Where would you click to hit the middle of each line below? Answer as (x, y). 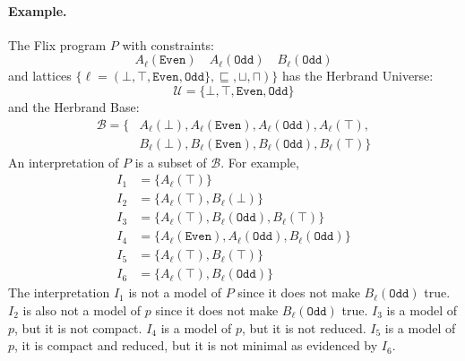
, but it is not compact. (78, 327)
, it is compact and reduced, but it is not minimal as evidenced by (196, 345)
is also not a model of (82, 310)
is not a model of (175, 292)
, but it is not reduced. (304, 327)
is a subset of (171, 162)
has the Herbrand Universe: (357, 76)
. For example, (260, 162)
